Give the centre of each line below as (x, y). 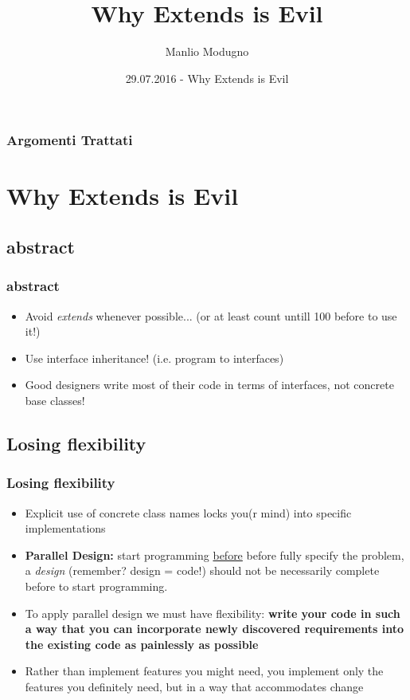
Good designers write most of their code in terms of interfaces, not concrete (209, 385)
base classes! (55, 400)
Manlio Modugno (207, 51)
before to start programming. (96, 586)
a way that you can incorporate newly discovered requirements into (214, 629)
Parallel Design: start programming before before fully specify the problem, (215, 554)
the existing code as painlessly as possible (142, 644)
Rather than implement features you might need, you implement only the (204, 671)
